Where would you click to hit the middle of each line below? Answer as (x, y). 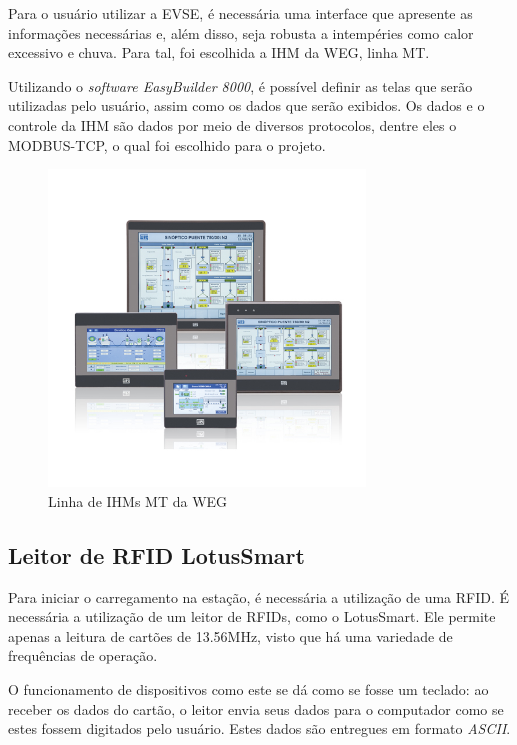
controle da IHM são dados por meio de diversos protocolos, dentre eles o (232, 124)
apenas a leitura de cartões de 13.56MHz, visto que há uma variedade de (230, 635)
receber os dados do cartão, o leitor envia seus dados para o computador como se (256, 708)
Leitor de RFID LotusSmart (156, 554)
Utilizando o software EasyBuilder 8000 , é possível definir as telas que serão (240, 85)
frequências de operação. (83, 655)
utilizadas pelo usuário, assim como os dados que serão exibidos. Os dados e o (246, 105)
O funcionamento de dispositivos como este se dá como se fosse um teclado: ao (248, 688)
